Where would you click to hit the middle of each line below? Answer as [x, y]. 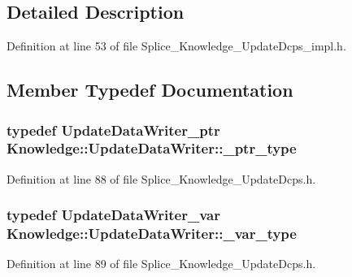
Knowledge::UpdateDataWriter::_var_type [152, 234]
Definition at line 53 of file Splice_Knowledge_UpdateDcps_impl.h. [176, 46]
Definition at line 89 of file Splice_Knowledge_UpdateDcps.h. [161, 264]
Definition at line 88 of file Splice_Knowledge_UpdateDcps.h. [161, 178]
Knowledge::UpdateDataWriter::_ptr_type [152, 148]
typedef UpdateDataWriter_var [113, 215]
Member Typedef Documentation [150, 90]
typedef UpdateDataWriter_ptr [113, 130]
